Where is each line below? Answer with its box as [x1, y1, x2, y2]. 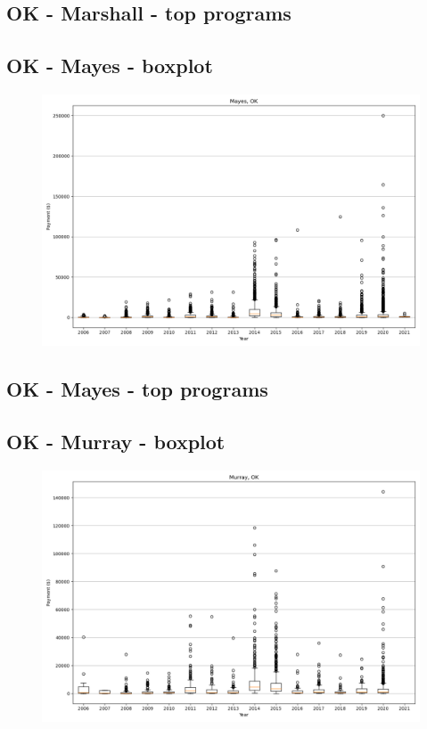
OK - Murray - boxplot [6, 428, 226, 455]
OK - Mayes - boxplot [6, 52, 213, 79]
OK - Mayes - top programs [6, 375, 268, 403]
